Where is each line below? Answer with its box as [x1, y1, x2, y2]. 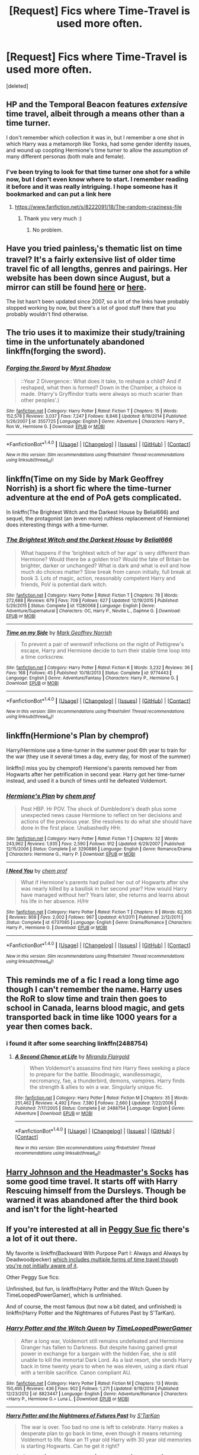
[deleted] [6, 82, 28, 90]
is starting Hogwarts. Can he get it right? [20, 1443, 120, 1450]
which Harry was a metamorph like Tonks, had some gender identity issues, [6, 140, 191, 147]
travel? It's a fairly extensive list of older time [6, 254, 176, 265]
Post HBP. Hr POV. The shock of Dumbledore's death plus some [20, 805, 177, 812]
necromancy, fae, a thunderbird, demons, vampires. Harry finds [29, 1077, 185, 1084]
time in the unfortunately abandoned [6, 337, 145, 347]
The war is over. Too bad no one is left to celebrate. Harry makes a [20, 1424, 184, 1431]
